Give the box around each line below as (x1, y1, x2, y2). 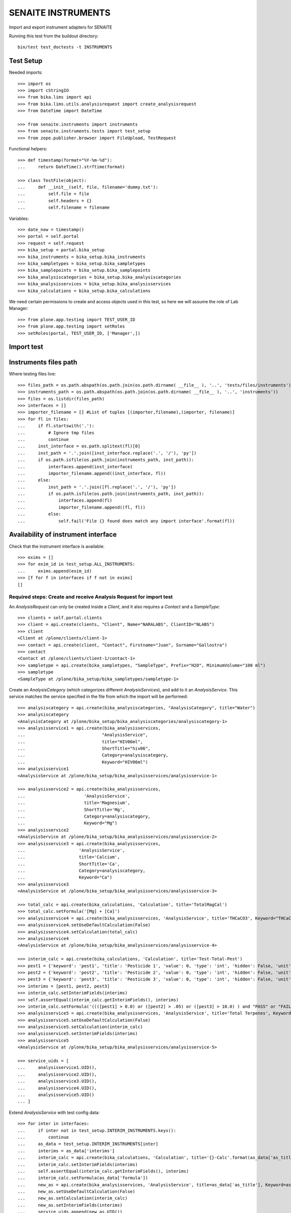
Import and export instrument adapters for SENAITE (9, 24, 113, 30)
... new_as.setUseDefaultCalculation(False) (17, 1189, 135, 1195)
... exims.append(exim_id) (17, 568, 92, 574)
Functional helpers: (9, 146, 48, 152)
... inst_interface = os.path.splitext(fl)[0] (17, 443, 141, 449)
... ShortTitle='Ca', (17, 861, 120, 867)
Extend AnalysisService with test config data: (9, 1109, 100, 1115)
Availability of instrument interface (9, 530, 117, 539)
